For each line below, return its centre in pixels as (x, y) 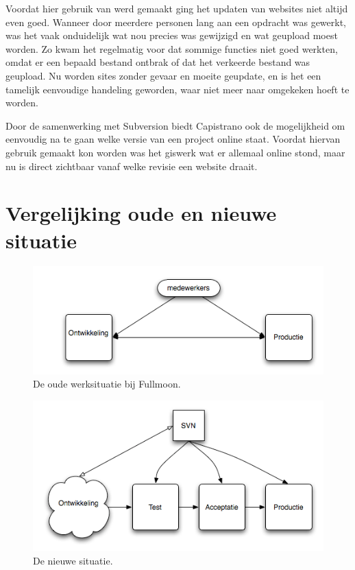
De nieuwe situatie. (73, 560)
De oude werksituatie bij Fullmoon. (107, 384)
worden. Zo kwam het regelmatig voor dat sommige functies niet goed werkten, (172, 48)
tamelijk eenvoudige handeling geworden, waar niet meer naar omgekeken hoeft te (177, 89)
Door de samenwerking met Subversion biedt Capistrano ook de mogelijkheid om (175, 125)
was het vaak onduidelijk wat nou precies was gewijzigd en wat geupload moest (172, 35)
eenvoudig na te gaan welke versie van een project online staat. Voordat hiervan (173, 139)
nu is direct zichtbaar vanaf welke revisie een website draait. (132, 166)
